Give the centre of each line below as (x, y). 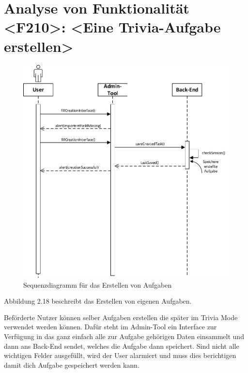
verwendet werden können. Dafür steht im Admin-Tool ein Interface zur (110, 327)
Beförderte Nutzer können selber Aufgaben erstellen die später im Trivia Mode (121, 317)
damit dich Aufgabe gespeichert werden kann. (72, 365)
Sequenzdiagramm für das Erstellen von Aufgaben (98, 284)
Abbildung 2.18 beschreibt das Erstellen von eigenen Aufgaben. (98, 301)
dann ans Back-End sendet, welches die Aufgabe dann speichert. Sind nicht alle (122, 346)
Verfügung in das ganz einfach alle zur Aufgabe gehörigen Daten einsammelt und (124, 336)
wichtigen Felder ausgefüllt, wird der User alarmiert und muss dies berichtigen (120, 355)
